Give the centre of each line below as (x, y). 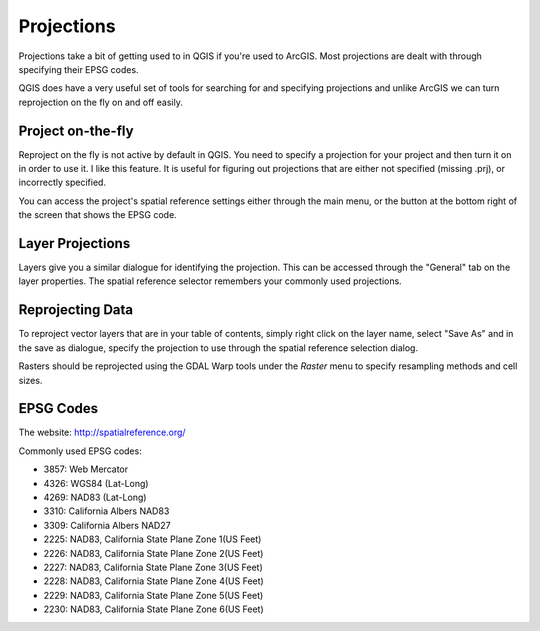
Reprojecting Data (76, 310)
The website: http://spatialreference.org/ (102, 432)
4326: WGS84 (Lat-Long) (96, 483)
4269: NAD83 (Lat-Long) (95, 497)
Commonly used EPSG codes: (80, 451)
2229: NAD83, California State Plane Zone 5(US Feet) (153, 595)
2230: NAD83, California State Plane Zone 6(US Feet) (153, 609)
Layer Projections (74, 243)
